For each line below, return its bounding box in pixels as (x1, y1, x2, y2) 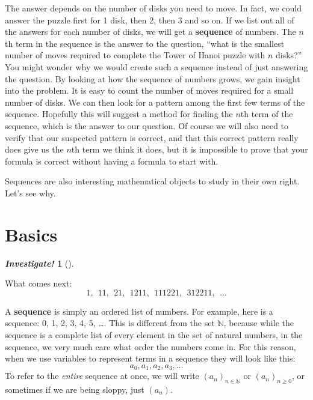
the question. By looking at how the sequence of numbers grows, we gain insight (5, 72, 300, 85)
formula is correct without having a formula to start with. (5, 154, 218, 167)
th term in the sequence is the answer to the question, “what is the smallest (5, 37, 285, 49)
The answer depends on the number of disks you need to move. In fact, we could (5, 2, 302, 14)
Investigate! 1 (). (5, 256, 74, 269)
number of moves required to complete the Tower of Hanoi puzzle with (5, 49, 265, 61)
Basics (5, 222, 58, 246)
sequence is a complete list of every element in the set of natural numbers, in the (5, 329, 303, 341)
